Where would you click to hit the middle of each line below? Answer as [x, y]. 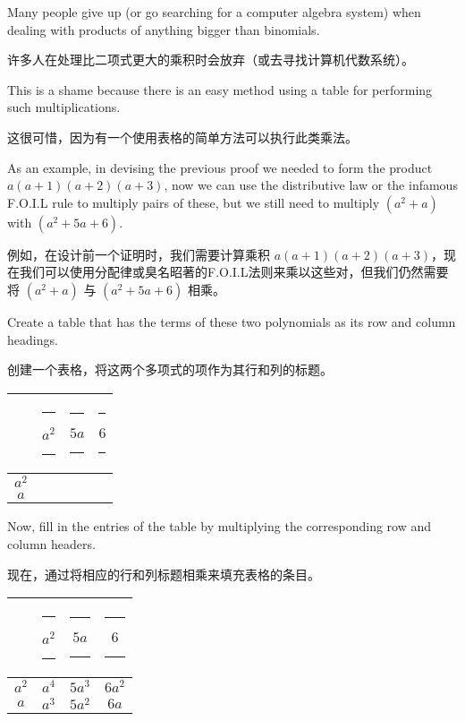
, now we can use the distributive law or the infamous [311, 185]
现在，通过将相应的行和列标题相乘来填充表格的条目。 [164, 574]
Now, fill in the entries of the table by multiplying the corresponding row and [220, 526]
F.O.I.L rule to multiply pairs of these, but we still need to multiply [194, 202]
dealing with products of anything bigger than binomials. [164, 29]
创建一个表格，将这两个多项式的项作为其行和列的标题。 [170, 369]
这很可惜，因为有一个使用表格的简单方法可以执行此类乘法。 [182, 137]
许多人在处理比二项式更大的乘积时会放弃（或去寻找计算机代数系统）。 [211, 60]
